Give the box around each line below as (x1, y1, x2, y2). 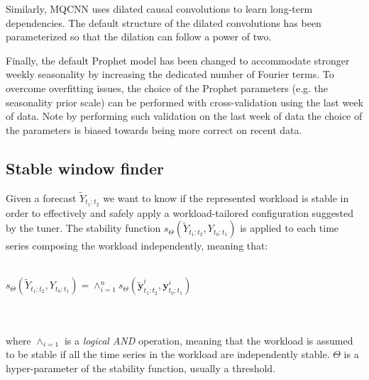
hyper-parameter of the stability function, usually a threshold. (6, 360, 276, 375)
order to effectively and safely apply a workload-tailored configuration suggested (6, 205, 354, 220)
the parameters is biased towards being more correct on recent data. (6, 122, 302, 137)
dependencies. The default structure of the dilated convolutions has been (6, 15, 321, 30)
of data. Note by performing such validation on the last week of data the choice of (6, 108, 363, 123)
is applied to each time (240, 220, 339, 235)
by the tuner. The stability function (6, 220, 161, 235)
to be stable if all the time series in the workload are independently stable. (6, 347, 330, 362)
